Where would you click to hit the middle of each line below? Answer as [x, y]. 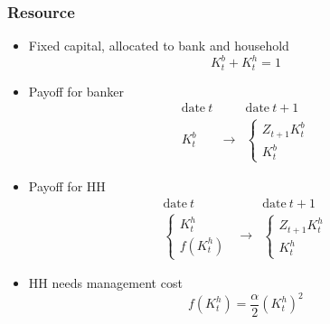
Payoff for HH [67, 185]
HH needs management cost [105, 283]
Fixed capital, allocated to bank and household [159, 46]
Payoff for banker [76, 91]
